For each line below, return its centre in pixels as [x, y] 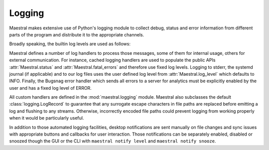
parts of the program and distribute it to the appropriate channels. [77, 34]
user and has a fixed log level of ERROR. [50, 88]
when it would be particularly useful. [47, 118]
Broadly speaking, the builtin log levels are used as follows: [70, 44]
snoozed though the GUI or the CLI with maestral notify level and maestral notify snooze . [113, 141]
